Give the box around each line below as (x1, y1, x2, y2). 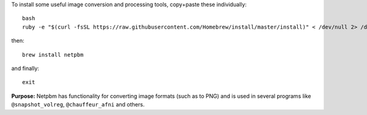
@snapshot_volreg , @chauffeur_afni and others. (11, 101, 145, 108)
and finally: (11, 64, 40, 72)
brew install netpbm (22, 51, 84, 58)
